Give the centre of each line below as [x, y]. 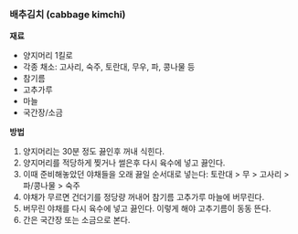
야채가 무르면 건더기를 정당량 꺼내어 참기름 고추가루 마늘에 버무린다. [144, 197]
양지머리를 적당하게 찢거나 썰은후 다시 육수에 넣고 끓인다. [124, 163]
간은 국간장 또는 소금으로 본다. [76, 220]
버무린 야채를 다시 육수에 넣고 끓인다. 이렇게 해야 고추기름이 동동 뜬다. [147, 208]
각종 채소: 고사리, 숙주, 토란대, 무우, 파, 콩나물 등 [109, 67]
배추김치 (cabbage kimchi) [68, 14]
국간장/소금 [43, 112]
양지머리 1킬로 [48, 56]
